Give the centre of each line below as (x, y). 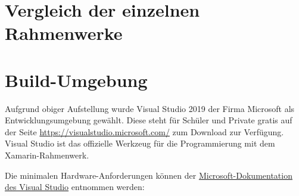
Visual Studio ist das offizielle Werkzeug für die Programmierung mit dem (140, 143)
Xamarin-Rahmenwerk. (47, 155)
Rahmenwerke (64, 33)
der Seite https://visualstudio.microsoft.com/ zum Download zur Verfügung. (144, 131)
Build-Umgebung (76, 80)
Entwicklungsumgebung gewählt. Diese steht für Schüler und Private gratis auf (149, 120)
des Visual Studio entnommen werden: (75, 187)
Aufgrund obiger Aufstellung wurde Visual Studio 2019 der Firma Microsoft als (150, 108)
